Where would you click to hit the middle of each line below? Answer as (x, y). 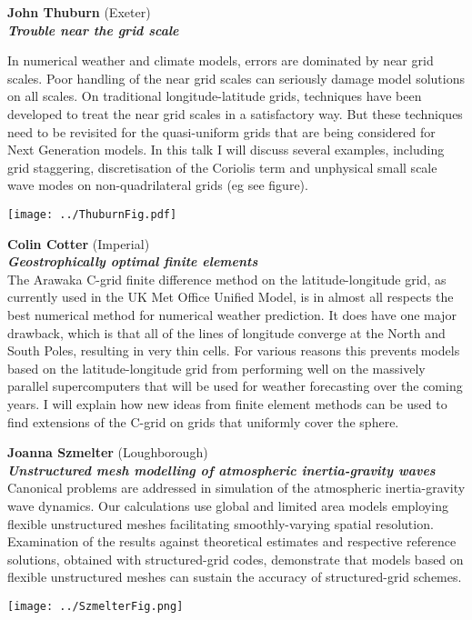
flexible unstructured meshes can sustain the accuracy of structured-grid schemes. (235, 577)
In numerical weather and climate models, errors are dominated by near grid (221, 60)
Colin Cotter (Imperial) (79, 243)
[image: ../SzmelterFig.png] (95, 606)
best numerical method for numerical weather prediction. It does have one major (232, 314)
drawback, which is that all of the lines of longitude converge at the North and (226, 332)
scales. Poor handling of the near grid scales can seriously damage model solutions (236, 78)
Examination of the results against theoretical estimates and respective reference (232, 541)
